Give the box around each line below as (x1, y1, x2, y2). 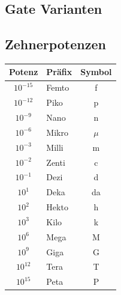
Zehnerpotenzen (5, 35, 106, 53)
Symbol (80, 65, 112, 78)
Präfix (46, 65, 72, 78)
